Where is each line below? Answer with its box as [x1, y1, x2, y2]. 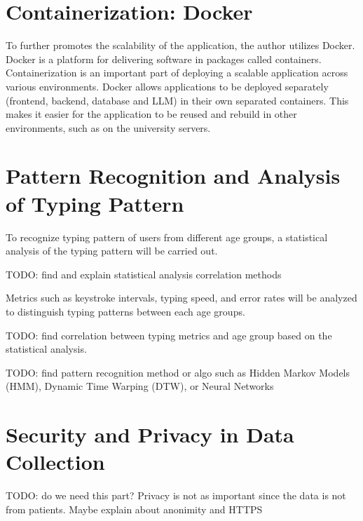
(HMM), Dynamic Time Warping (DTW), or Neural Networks [6, 379, 274, 393]
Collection [6, 447, 105, 476]
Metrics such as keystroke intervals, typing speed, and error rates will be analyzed [6, 290, 357, 305]
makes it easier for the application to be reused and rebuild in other [6, 107, 297, 121]
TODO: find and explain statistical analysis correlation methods [6, 266, 282, 281]
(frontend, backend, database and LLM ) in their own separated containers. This [6, 93, 349, 107]
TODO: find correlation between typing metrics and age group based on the [6, 327, 332, 342]
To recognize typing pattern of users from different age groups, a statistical [6, 229, 328, 244]
